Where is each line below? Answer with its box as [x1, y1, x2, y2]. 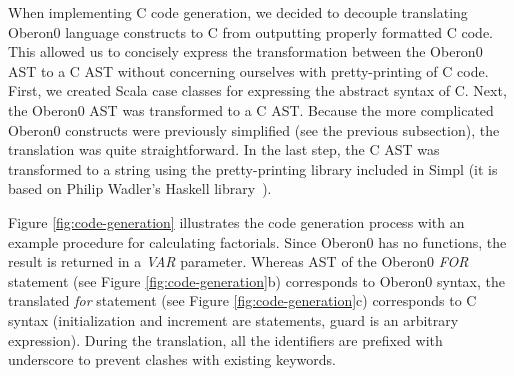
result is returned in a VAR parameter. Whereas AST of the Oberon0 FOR [8, 251, 469, 272]
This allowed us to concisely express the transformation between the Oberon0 [8, 41, 483, 62]
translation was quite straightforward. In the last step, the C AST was [8, 139, 440, 160]
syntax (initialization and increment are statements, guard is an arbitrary [8, 309, 459, 330]
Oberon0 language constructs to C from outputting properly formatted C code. [8, 21, 493, 42]
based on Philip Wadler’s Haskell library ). [8, 178, 272, 199]
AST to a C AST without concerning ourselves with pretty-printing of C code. [8, 60, 489, 81]
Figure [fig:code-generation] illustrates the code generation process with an [8, 211, 465, 232]
